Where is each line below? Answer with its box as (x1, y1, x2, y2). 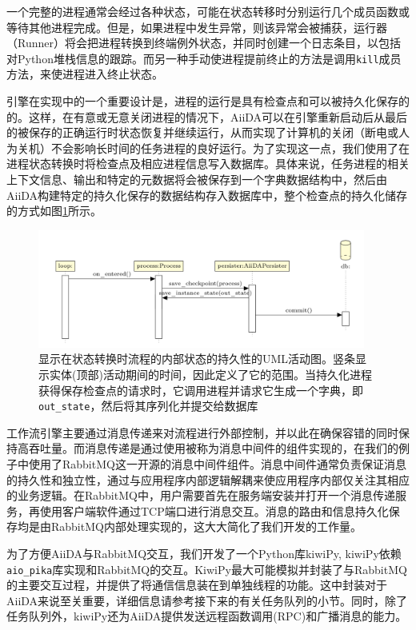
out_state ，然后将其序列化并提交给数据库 (38, 397, 258, 414)
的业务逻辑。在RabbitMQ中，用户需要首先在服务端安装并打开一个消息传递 (6, 487, 395, 504)
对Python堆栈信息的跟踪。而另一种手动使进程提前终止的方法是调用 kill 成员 (6, 50, 402, 66)
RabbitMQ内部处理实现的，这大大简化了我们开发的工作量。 (50, 518, 362, 535)
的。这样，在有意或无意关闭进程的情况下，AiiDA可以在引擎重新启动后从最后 (6, 108, 408, 125)
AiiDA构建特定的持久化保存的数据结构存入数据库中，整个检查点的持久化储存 (6, 186, 408, 203)
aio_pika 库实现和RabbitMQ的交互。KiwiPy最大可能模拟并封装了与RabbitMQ (6, 560, 407, 577)
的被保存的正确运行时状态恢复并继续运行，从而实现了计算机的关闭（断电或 (6, 124, 398, 141)
